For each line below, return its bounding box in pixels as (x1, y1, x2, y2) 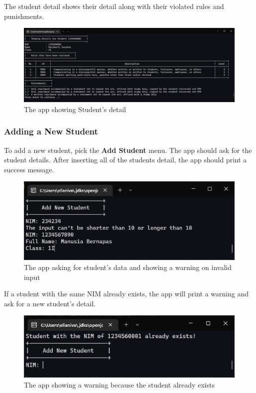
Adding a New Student (4, 125, 98, 137)
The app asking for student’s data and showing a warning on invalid (24, 262, 232, 272)
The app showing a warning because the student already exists (24, 379, 215, 390)
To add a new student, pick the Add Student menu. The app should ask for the (4, 144, 252, 155)
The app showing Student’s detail (24, 104, 126, 114)
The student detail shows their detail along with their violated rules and (4, 1, 224, 11)
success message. (4, 164, 54, 174)
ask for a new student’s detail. (4, 298, 96, 308)
